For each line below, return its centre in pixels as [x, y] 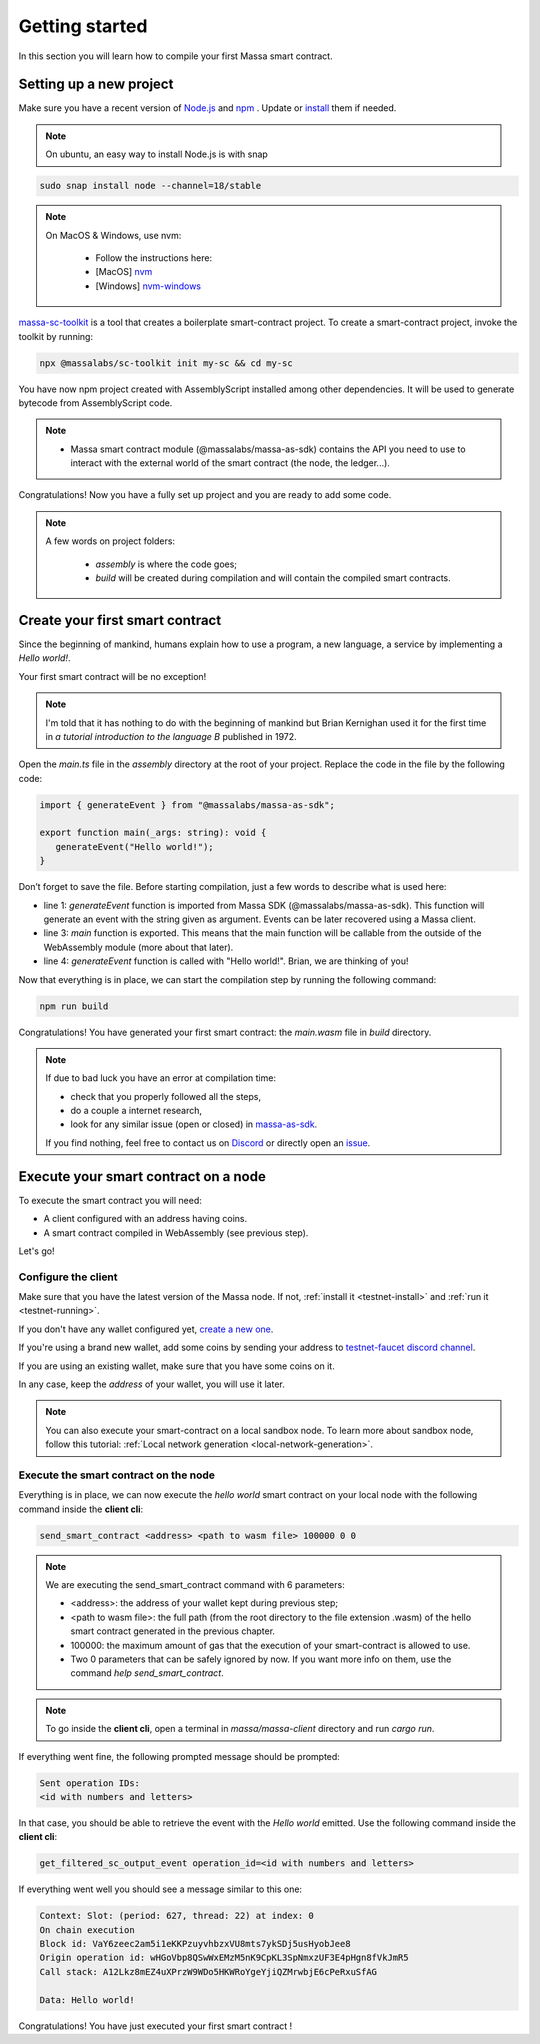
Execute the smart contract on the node [116, 1475]
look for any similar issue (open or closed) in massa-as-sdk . [194, 1124]
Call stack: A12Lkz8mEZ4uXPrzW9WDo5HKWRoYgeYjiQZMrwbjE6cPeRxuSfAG [208, 1971]
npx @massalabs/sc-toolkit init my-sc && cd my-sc [166, 363]
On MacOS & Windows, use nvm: [113, 235]
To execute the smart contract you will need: [110, 1200]
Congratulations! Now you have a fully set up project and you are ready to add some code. [205, 495]
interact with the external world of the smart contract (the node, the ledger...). [230, 463]
